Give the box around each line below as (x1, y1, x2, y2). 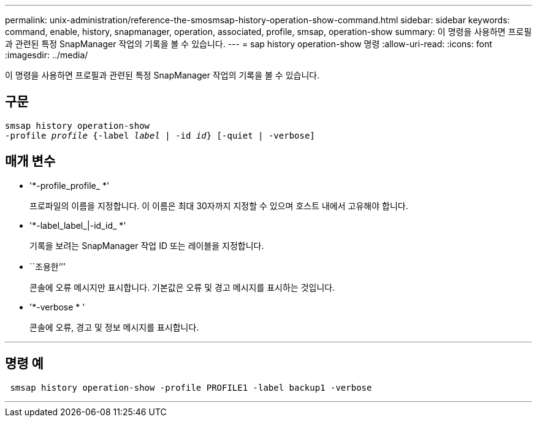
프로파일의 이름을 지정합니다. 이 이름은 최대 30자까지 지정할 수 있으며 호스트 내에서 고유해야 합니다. (29, 200, 408, 211)
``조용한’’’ (29, 261, 66, 272)
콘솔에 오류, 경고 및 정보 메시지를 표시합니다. (29, 321, 199, 332)
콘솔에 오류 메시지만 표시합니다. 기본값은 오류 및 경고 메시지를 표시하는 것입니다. (29, 282, 335, 293)
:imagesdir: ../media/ (5, 50, 88, 60)
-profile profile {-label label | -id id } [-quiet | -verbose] (5, 130, 315, 140)
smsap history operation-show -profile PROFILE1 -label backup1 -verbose (10, 382, 372, 393)
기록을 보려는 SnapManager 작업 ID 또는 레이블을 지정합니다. (29, 240, 264, 251)
